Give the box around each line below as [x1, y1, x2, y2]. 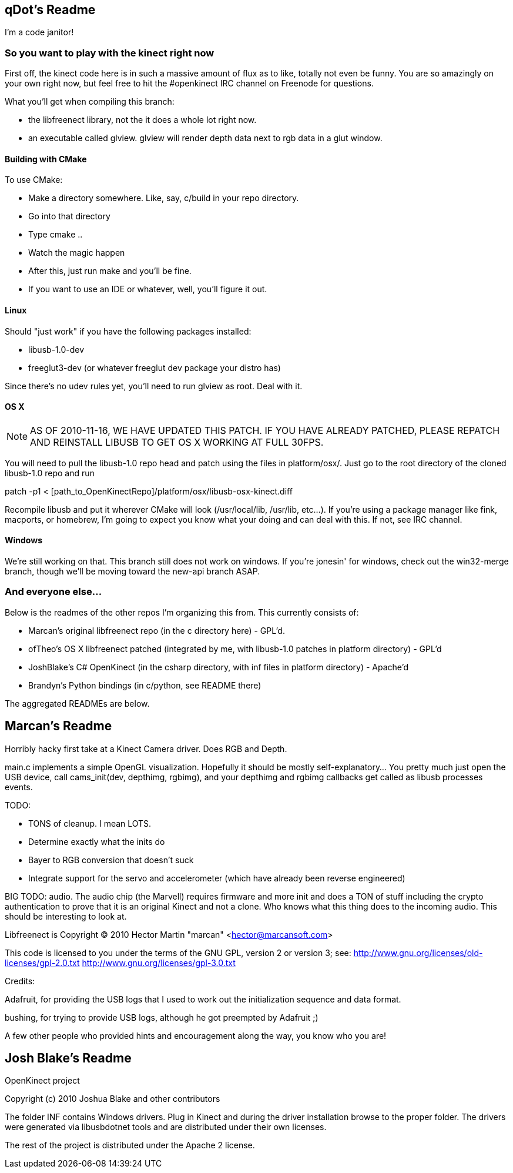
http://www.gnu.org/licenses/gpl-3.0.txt [82, 957, 236, 968]
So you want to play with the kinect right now [5, 46, 214, 59]
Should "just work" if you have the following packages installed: [5, 326, 252, 336]
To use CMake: [5, 175, 63, 185]
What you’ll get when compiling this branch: [5, 96, 175, 107]
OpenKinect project [5, 1075, 80, 1086]
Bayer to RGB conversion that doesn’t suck [28, 854, 194, 865]
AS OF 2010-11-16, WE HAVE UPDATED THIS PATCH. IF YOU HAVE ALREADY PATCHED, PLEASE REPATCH [30, 424, 500, 436]
